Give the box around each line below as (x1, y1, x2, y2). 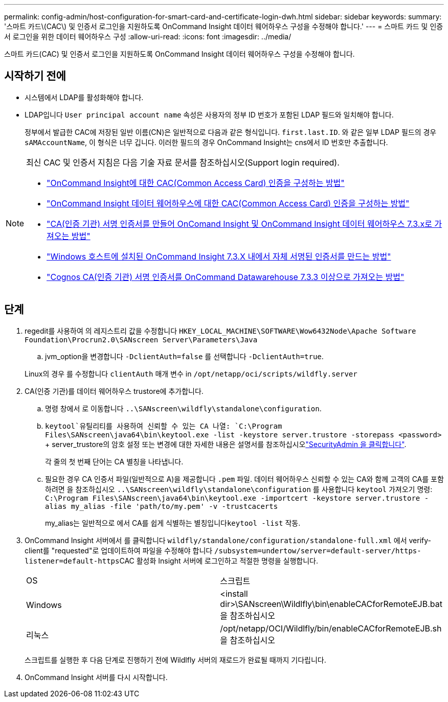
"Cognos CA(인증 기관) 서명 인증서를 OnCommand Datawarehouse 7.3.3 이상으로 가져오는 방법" (47, 271, 405, 282)
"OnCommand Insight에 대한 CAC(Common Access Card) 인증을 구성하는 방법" (47, 177, 345, 188)
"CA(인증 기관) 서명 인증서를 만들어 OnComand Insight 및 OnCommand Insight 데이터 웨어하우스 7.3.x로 (47, 218, 432, 229)
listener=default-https (25, 556, 120, 565)
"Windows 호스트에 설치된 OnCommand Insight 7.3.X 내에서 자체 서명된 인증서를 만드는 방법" (47, 251, 391, 262)
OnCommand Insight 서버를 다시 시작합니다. (25, 672, 168, 682)
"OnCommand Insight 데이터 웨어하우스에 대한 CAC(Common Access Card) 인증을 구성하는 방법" (47, 198, 410, 208)
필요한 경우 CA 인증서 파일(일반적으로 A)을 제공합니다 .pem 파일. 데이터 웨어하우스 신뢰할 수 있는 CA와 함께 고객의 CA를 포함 (45, 474, 444, 483)
